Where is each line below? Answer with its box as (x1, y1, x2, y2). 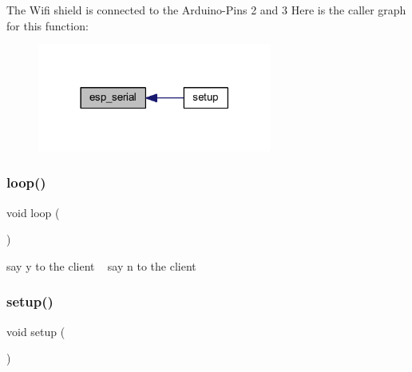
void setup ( (6, 323, 65, 339)
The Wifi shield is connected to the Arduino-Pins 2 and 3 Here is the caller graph (6, 2, 406, 18)
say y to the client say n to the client (6, 257, 196, 274)
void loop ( (6, 204, 60, 220)
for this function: (6, 17, 89, 34)
